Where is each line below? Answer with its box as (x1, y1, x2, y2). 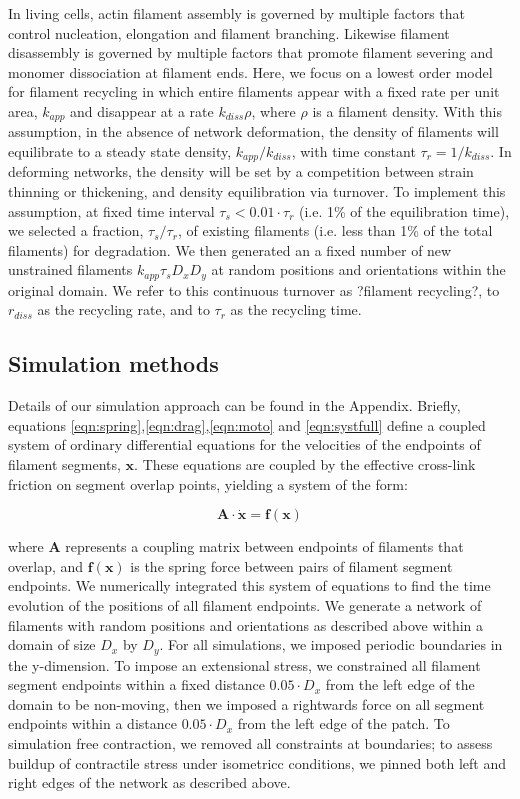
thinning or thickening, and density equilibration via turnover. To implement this (8, 181, 506, 202)
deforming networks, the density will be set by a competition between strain (8, 161, 474, 182)
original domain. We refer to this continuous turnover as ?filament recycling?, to (8, 279, 500, 300)
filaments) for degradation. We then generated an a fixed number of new (8, 239, 452, 260)
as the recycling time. (230, 299, 362, 320)
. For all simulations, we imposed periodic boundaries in (159, 634, 503, 655)
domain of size (8, 634, 96, 655)
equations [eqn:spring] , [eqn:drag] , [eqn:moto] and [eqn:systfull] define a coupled (8, 414, 486, 435)
